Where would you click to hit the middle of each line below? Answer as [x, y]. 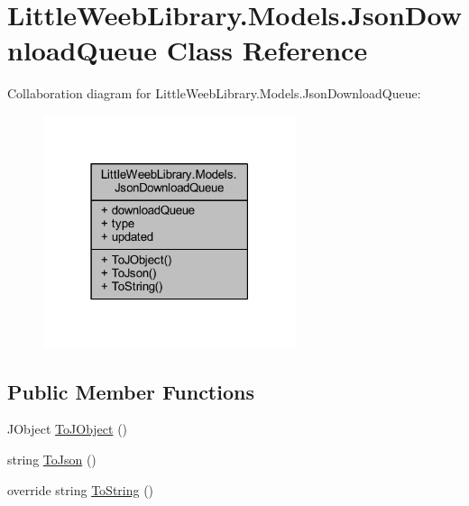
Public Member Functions [131, 391]
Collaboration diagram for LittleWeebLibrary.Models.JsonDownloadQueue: [214, 93]
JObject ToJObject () [68, 429]
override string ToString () [81, 489]
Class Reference [267, 50]
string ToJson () [52, 459]
